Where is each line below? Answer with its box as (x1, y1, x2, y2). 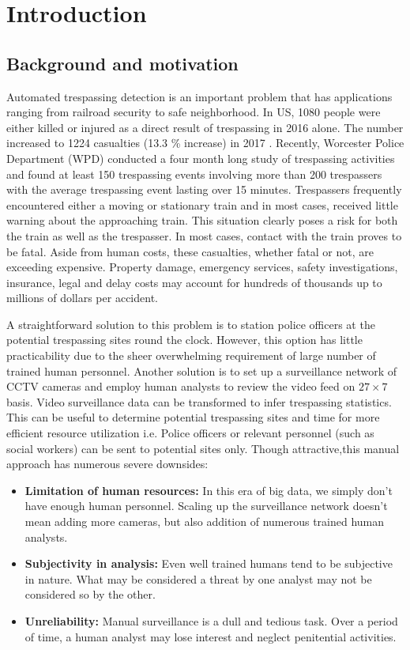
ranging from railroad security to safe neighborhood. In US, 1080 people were (6, 104, 381, 120)
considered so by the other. (24, 586, 156, 603)
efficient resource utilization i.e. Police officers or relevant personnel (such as (6, 425, 374, 441)
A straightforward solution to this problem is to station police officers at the (6, 316, 375, 332)
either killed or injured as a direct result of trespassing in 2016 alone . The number (6, 119, 404, 135)
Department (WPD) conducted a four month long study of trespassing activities (6, 149, 395, 166)
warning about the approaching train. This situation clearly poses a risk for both (6, 212, 398, 229)
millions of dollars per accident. (6, 289, 158, 306)
